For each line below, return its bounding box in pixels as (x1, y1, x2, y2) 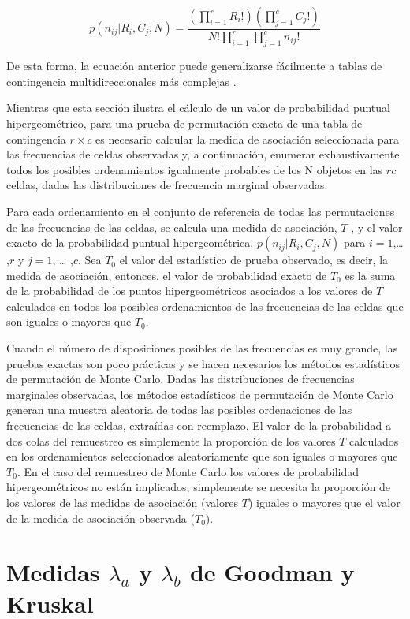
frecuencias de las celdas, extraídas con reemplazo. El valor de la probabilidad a (6, 417, 391, 434)
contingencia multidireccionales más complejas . (6, 73, 237, 89)
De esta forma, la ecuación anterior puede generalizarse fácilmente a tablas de (6, 58, 382, 74)
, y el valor (351, 218, 403, 235)
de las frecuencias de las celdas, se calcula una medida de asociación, (6, 218, 337, 235)
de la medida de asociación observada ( (6, 509, 195, 526)
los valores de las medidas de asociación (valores (6, 494, 239, 511)
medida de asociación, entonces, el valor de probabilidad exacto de (6, 267, 327, 283)
